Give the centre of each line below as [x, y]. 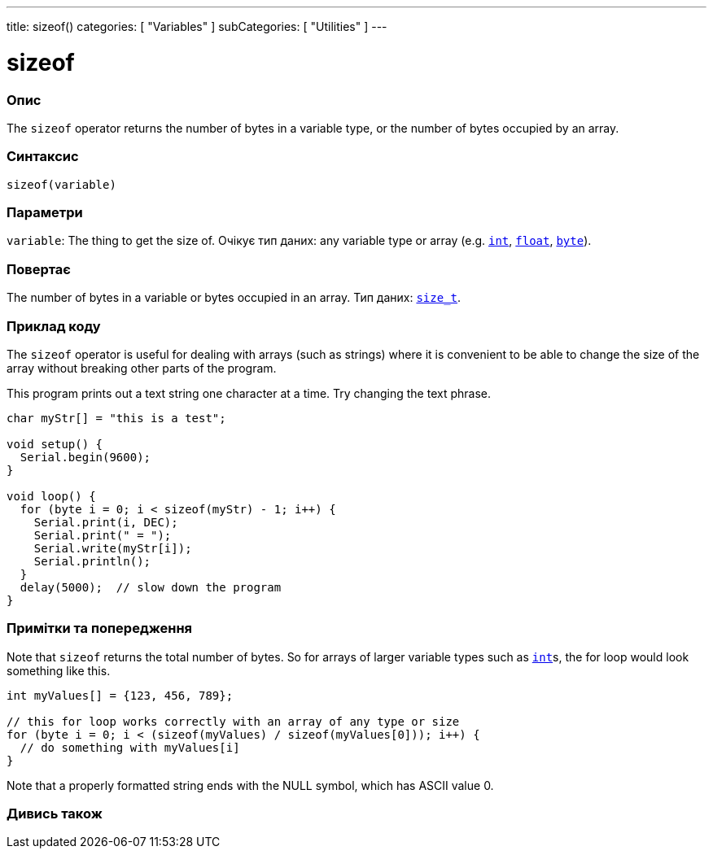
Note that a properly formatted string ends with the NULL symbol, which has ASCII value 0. [250, 785]
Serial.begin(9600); [85, 457]
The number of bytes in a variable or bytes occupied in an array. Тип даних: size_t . [234, 298]
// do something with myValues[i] [130, 747]
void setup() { [55, 444]
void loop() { [51, 496]
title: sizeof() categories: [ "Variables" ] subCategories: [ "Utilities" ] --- [197, 26]
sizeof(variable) [61, 184]
